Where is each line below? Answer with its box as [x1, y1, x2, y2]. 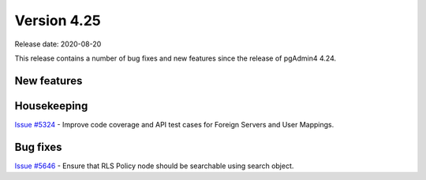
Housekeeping [14, 99, 88, 112]
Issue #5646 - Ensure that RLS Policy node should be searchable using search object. [14, 161, 294, 171]
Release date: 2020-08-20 [14, 39, 102, 49]
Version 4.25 [14, 12, 102, 29]
